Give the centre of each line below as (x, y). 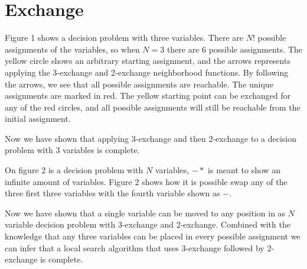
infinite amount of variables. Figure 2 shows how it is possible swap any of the (146, 181)
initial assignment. (38, 119)
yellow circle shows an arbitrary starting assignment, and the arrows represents (148, 61)
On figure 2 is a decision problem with (74, 170)
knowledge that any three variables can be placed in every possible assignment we (153, 236)
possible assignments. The (256, 49)
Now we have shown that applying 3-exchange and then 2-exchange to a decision (151, 138)
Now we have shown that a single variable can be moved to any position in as (145, 213)
